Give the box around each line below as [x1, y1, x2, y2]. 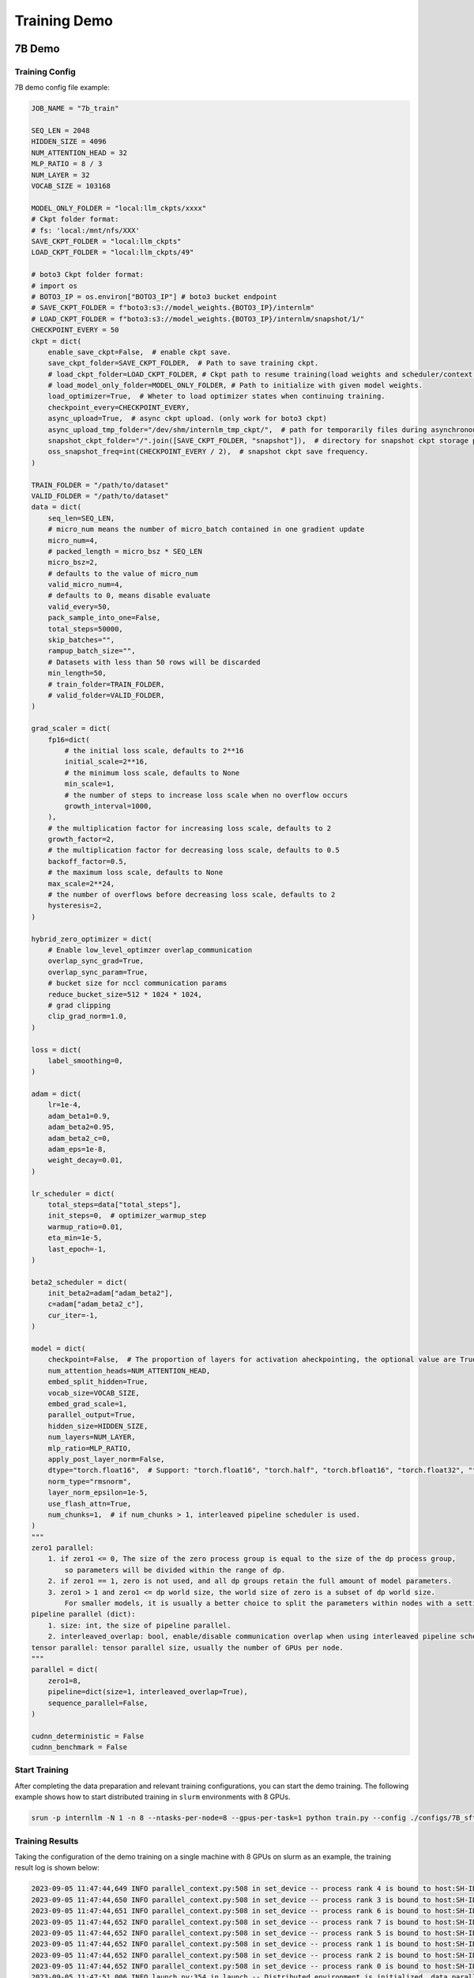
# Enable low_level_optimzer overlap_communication [47, 945, 253, 954]
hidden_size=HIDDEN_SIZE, [47, 1421, 149, 1430]
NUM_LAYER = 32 [31, 170, 90, 180]
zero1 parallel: [31, 1544, 95, 1552]
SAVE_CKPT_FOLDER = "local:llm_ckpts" [31, 237, 182, 245]
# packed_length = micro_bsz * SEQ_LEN [47, 547, 203, 555]
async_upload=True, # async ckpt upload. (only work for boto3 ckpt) [47, 414, 328, 423]
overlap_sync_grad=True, [47, 957, 145, 965]
